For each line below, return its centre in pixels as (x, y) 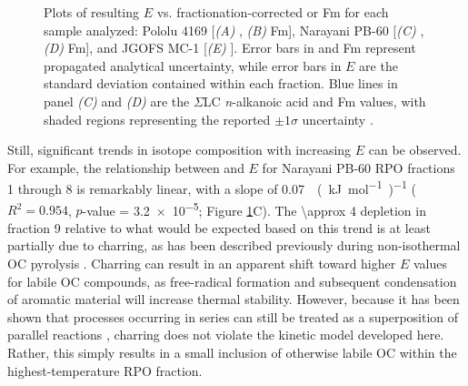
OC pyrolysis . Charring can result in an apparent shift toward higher (202, 264)
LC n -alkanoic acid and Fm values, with (314, 101)
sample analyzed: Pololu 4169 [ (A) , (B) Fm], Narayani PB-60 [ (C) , (234, 30)
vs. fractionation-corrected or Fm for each (273, 12)
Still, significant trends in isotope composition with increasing (179, 150)
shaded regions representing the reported (157, 119)
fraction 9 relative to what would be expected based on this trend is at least (219, 227)
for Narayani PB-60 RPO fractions (358, 167)
